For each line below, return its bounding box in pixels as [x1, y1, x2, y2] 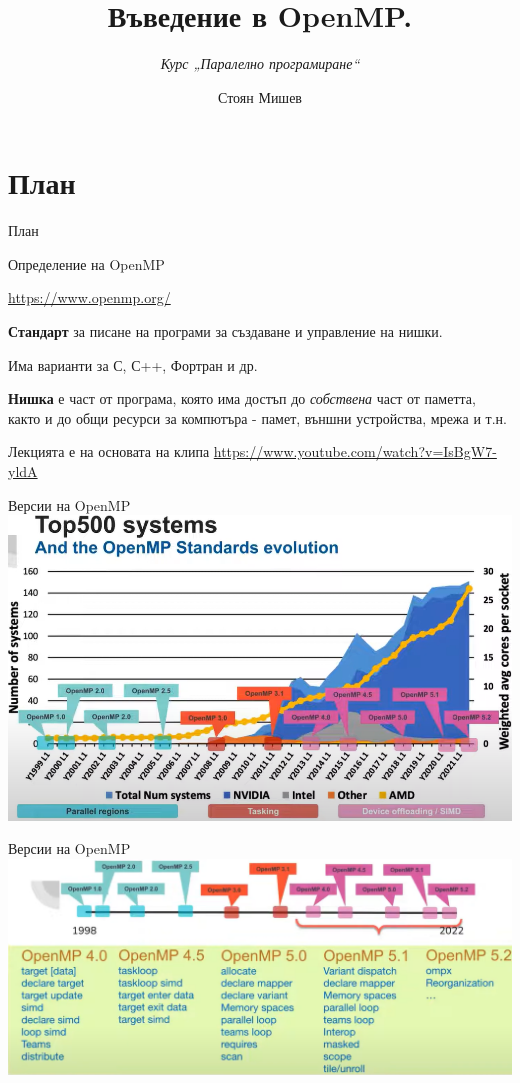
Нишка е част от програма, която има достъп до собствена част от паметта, [8, 388, 476, 409]
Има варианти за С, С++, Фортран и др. [8, 354, 258, 375]
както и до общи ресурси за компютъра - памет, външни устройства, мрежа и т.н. [8, 407, 507, 428]
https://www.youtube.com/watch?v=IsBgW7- [213, 441, 497, 462]
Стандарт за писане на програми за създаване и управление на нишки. [8, 321, 443, 342]
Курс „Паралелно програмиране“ [160, 53, 360, 74]
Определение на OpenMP [8, 253, 165, 274]
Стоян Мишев [218, 86, 302, 107]
